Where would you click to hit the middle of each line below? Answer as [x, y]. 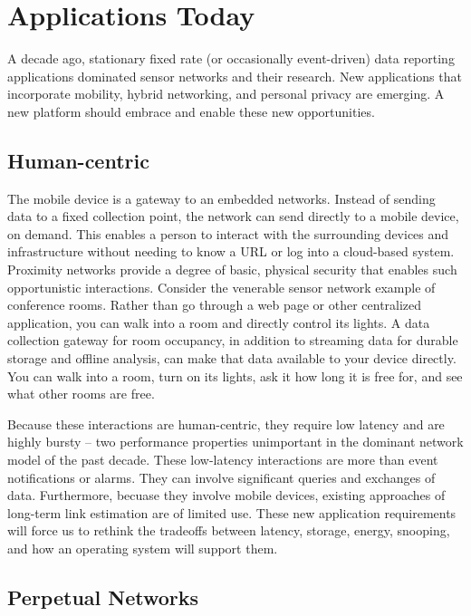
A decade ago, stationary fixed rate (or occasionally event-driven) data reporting [231, 58]
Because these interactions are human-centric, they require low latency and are [226, 423]
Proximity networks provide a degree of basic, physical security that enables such [232, 269]
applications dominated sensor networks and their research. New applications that [235, 76]
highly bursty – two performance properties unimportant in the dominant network [235, 442]
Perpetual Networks [103, 597]
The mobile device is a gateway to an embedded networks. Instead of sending [221, 198]
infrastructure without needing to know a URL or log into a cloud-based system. [231, 251]
